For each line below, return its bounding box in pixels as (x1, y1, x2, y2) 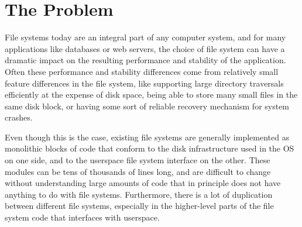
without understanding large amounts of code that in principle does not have (5, 177, 281, 189)
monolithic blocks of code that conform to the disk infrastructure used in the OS (5, 142, 294, 154)
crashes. (5, 111, 33, 123)
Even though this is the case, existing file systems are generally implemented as (5, 130, 290, 143)
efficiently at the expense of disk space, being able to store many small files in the (5, 88, 298, 101)
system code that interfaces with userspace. (5, 211, 160, 223)
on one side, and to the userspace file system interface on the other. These (5, 154, 270, 166)
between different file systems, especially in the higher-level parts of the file (5, 200, 274, 212)
